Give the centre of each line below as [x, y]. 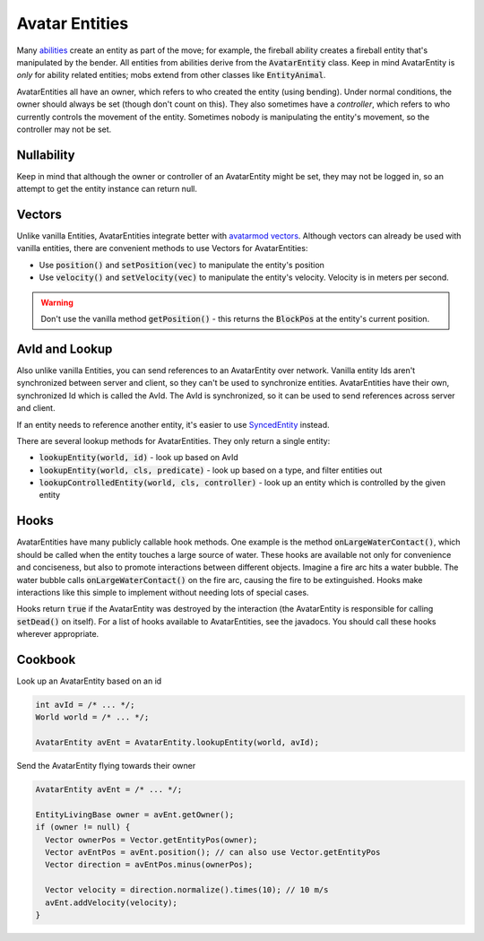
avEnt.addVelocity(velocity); [112, 902]
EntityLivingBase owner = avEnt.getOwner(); [135, 815]
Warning [57, 302]
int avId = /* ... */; [85, 705]
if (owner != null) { [83, 827]
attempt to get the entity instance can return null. [107, 189]
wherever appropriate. [58, 634]
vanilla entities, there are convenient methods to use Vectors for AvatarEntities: [162, 248]
